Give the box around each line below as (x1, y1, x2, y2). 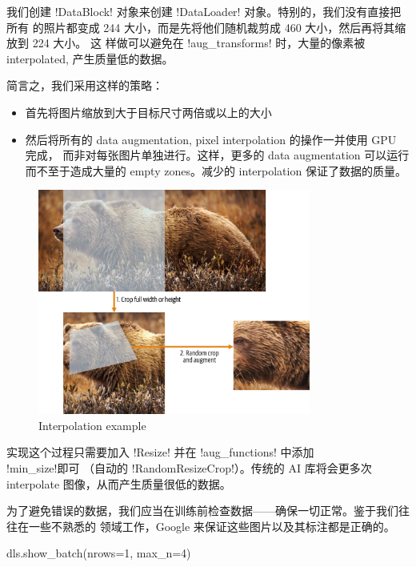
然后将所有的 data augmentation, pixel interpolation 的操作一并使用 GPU (25, 131, 397, 147)
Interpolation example (38, 416, 146, 433)
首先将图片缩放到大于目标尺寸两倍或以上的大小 (25, 103, 272, 120)
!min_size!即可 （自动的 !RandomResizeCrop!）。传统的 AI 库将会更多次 (6, 460, 372, 477)
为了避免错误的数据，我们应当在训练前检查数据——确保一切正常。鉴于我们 (6, 502, 398, 519)
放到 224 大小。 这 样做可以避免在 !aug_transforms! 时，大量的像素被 (6, 34, 366, 51)
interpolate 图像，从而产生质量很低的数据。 (6, 475, 231, 492)
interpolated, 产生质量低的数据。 (6, 50, 174, 66)
